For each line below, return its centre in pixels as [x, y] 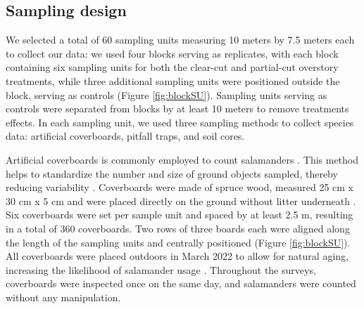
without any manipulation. [63, 297]
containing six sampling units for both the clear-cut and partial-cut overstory [172, 67]
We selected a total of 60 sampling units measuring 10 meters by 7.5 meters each [180, 40]
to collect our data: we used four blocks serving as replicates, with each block [172, 53]
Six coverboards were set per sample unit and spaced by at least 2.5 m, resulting [180, 215]
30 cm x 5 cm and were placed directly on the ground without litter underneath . [181, 200]
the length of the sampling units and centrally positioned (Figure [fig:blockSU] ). [178, 242]
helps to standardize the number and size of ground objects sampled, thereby [172, 173]
